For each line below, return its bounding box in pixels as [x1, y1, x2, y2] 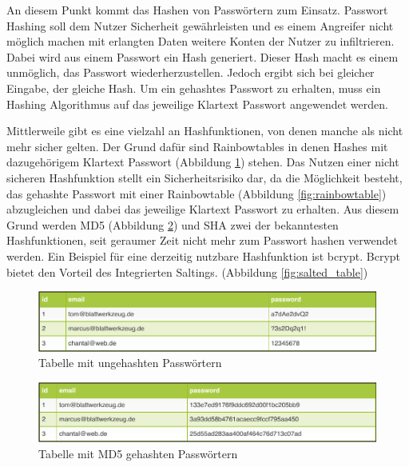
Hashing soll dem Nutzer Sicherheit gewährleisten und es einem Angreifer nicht [6, 17, 394, 34]
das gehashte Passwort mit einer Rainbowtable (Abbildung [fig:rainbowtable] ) [6, 185, 387, 202]
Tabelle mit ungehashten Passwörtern [38, 354, 222, 371]
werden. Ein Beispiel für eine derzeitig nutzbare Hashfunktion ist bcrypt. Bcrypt [6, 247, 401, 264]
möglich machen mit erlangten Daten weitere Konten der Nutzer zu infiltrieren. [6, 33, 395, 50]
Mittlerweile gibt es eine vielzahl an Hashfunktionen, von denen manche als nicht [6, 122, 403, 139]
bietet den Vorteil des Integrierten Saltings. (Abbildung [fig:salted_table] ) [6, 263, 368, 280]
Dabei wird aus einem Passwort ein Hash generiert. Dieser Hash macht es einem [6, 48, 399, 65]
